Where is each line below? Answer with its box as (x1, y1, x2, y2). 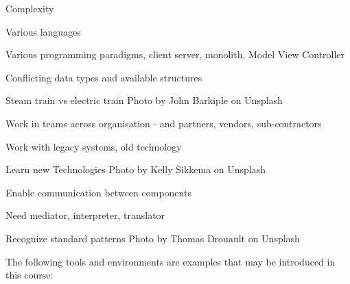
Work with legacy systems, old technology (5, 139, 182, 153)
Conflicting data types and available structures (5, 70, 202, 84)
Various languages (5, 24, 81, 38)
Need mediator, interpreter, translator (5, 208, 165, 222)
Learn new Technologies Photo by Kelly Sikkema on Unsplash (5, 162, 266, 177)
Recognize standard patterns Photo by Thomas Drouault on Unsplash (5, 231, 300, 245)
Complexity (5, 1, 54, 15)
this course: (5, 268, 54, 282)
